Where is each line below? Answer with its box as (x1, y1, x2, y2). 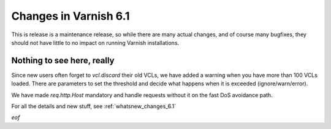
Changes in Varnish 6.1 (11, 9, 130, 23)
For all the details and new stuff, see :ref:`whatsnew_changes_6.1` (11, 103, 177, 110)
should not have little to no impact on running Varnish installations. (11, 39, 180, 46)
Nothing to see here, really (11, 55, 115, 66)
